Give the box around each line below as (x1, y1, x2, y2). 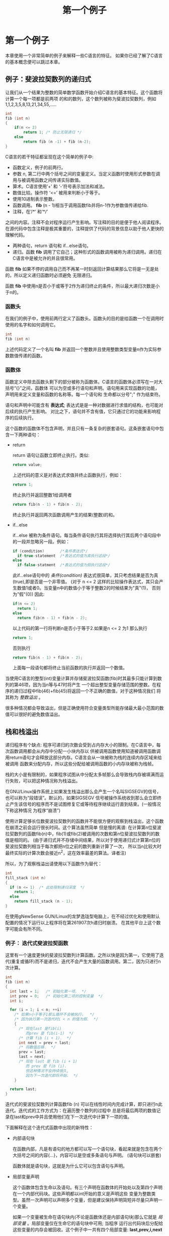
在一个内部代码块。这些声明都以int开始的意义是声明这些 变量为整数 (12, 1191, 151, 1197)
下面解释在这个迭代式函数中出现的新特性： (5, 1125, 94, 1131)
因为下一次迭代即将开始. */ (25, 1073, 78, 1078)
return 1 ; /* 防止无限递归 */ (23, 130, 82, 135)
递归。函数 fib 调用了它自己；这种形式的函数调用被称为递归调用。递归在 (12, 249, 162, 255)
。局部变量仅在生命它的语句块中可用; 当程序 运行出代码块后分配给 (27, 1220, 163, 1226)
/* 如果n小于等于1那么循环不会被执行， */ (14, 1012, 95, 1017)
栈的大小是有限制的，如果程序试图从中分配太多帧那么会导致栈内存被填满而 (5, 772, 159, 778)
